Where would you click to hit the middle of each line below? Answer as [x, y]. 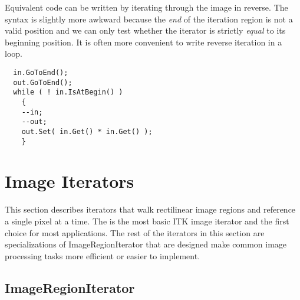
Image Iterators [70, 181]
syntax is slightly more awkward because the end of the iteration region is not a [149, 19]
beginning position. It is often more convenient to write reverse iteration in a [144, 42]
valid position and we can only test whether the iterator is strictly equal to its [145, 30]
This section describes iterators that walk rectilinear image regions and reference [150, 209]
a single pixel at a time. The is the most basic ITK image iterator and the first [147, 221]
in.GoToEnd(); [41, 72]
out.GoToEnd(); [43, 82]
